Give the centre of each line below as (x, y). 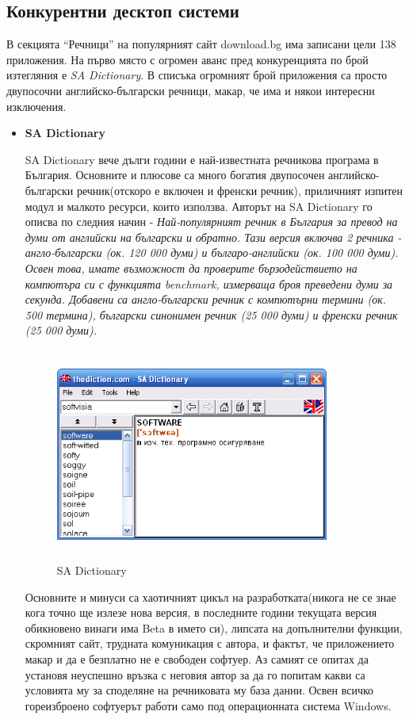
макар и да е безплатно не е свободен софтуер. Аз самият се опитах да (197, 659)
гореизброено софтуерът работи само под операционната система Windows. (208, 705)
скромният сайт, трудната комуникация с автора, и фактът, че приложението (210, 643)
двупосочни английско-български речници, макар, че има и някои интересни (191, 90)
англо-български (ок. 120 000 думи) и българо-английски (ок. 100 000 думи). (212, 252)
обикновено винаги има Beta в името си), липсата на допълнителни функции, (214, 627)
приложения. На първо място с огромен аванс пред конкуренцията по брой (187, 59)
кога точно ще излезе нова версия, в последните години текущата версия (201, 612)
